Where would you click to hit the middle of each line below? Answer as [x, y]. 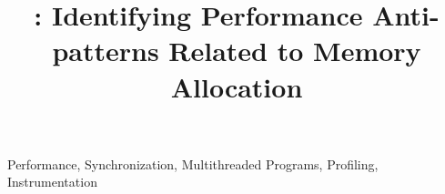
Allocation [237, 86]
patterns [106, 51]
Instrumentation [52, 182]
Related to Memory [295, 51]
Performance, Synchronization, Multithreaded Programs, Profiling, [193, 163]
